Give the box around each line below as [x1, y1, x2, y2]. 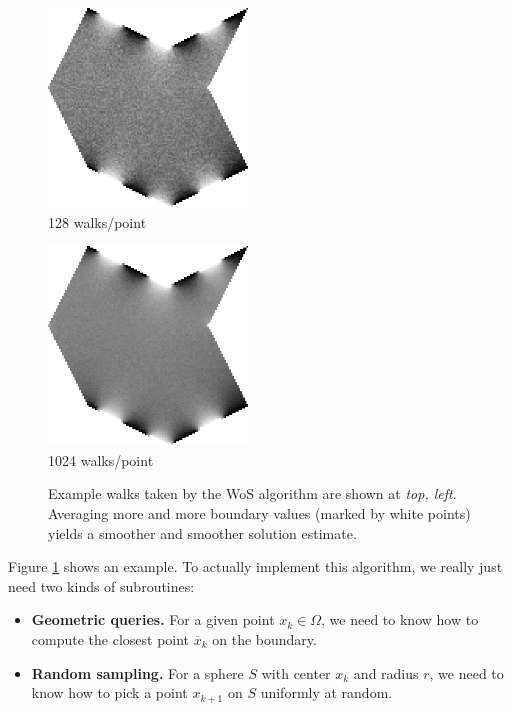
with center [261, 662, 331, 683]
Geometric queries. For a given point [31, 609, 275, 630]
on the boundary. [212, 628, 317, 649]
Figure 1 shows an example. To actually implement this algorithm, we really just [8, 556, 503, 577]
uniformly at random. [260, 682, 393, 703]
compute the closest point [31, 628, 190, 649]
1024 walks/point [48, 449, 154, 470]
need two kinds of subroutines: [8, 575, 195, 596]
